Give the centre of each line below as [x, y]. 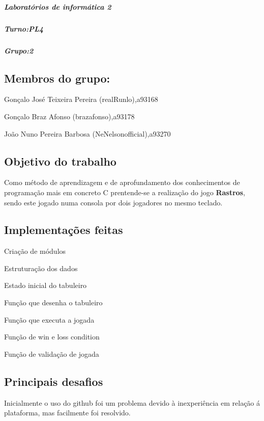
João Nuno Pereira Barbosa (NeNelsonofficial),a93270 [87, 133]
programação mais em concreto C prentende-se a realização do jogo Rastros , [125, 192]
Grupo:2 [19, 50]
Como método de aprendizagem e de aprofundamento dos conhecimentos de [122, 182]
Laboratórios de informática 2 [58, 6]
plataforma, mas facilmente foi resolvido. [67, 413]
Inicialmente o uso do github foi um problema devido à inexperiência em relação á [132, 402]
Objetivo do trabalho [60, 161]
